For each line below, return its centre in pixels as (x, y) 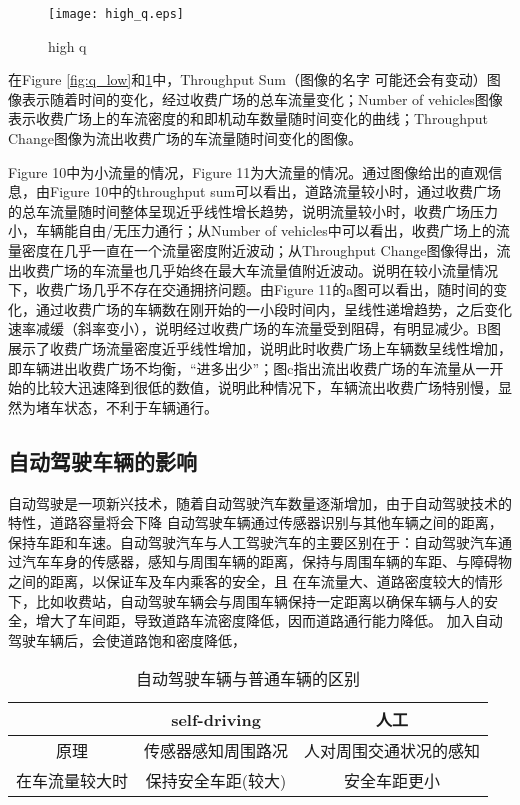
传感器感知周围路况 (216, 751)
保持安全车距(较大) (216, 781)
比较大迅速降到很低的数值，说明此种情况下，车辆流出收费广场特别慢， (266, 387)
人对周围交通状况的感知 (392, 751)
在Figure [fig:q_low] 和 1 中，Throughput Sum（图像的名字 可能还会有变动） (247, 79)
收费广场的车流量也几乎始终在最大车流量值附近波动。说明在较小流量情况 (259, 269)
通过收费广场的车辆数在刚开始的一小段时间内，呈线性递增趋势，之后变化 (273, 308)
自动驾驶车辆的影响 (102, 460)
